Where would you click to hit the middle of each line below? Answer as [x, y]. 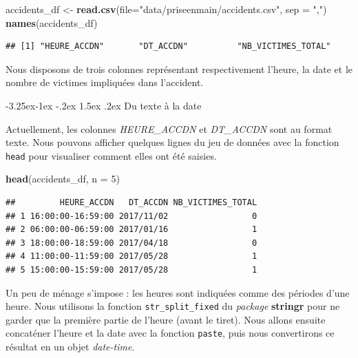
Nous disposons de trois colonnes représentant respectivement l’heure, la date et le [179, 69]
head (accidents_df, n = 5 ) [63, 179]
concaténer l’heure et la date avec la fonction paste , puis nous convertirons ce [170, 333]
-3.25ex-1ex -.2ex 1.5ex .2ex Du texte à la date [104, 105]
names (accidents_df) [52, 22]
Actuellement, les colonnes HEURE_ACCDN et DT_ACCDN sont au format [169, 128]
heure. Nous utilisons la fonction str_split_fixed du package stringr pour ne [173, 306]
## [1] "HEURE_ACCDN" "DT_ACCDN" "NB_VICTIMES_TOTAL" [168, 46]
